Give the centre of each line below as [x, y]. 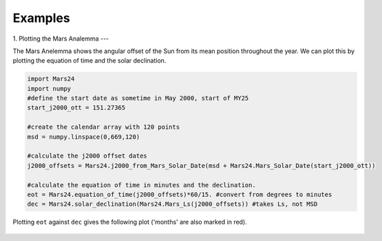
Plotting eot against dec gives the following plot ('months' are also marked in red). [130, 222]
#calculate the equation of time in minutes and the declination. [141, 185]
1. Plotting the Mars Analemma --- [61, 39]
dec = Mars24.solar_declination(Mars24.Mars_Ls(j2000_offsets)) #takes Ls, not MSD [172, 204]
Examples [41, 18]
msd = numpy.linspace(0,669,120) [84, 137]
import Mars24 [51, 79]
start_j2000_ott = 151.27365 [76, 108]
